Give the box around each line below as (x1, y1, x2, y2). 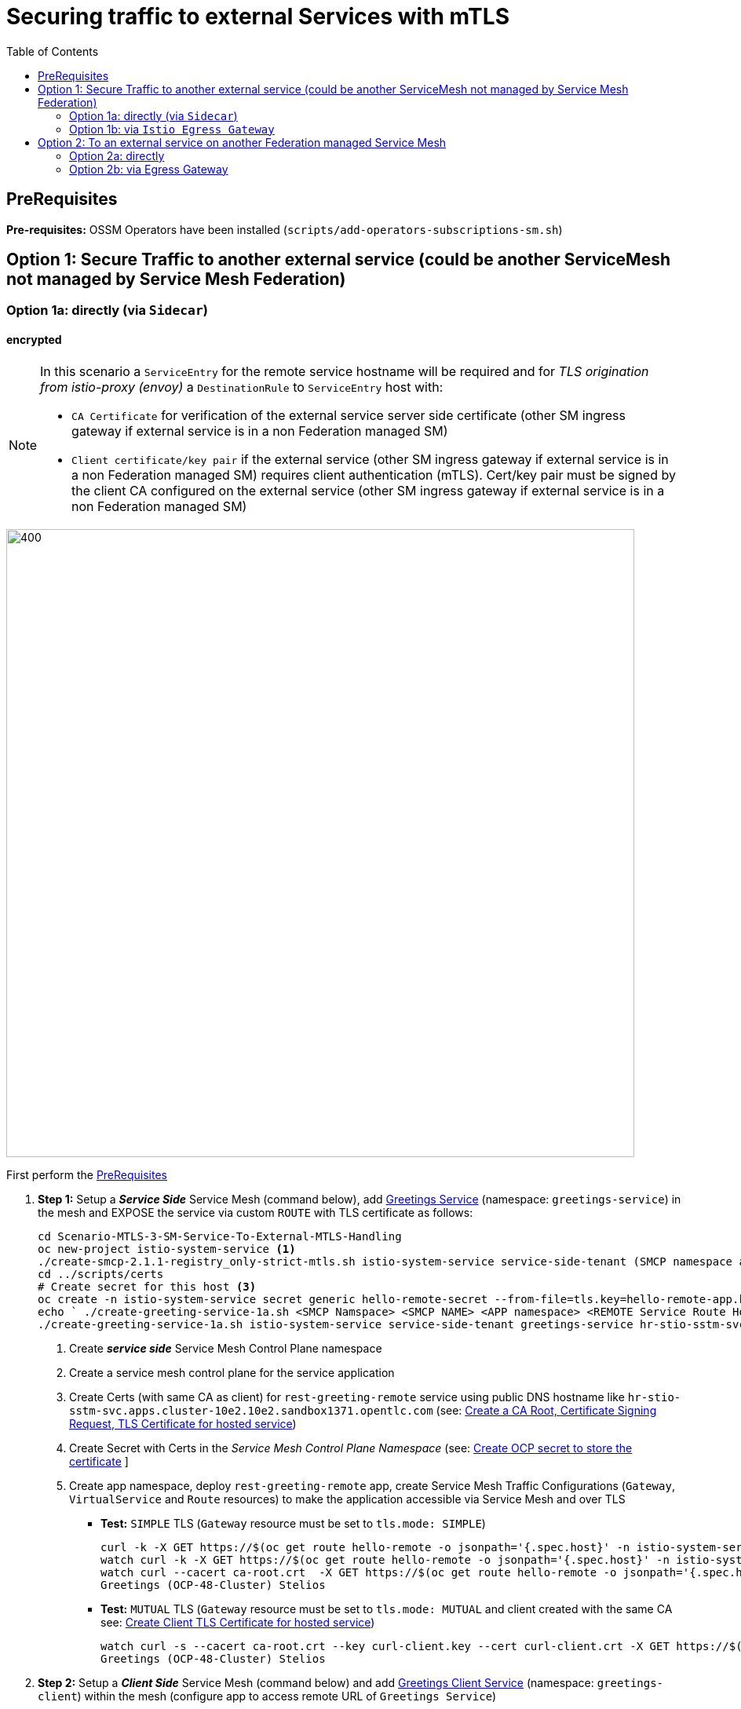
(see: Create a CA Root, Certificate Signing (436, 1403, 657, 1417)
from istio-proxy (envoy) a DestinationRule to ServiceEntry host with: (40, 378, 444, 395)
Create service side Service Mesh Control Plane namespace (69, 1341, 382, 1355)
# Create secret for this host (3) (38, 1280, 257, 1293)
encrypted (6, 333, 62, 347)
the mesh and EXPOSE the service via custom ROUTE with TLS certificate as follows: (38, 1205, 473, 1219)
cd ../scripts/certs (38, 1267, 164, 1280)
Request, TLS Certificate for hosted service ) (69, 1416, 297, 1430)
